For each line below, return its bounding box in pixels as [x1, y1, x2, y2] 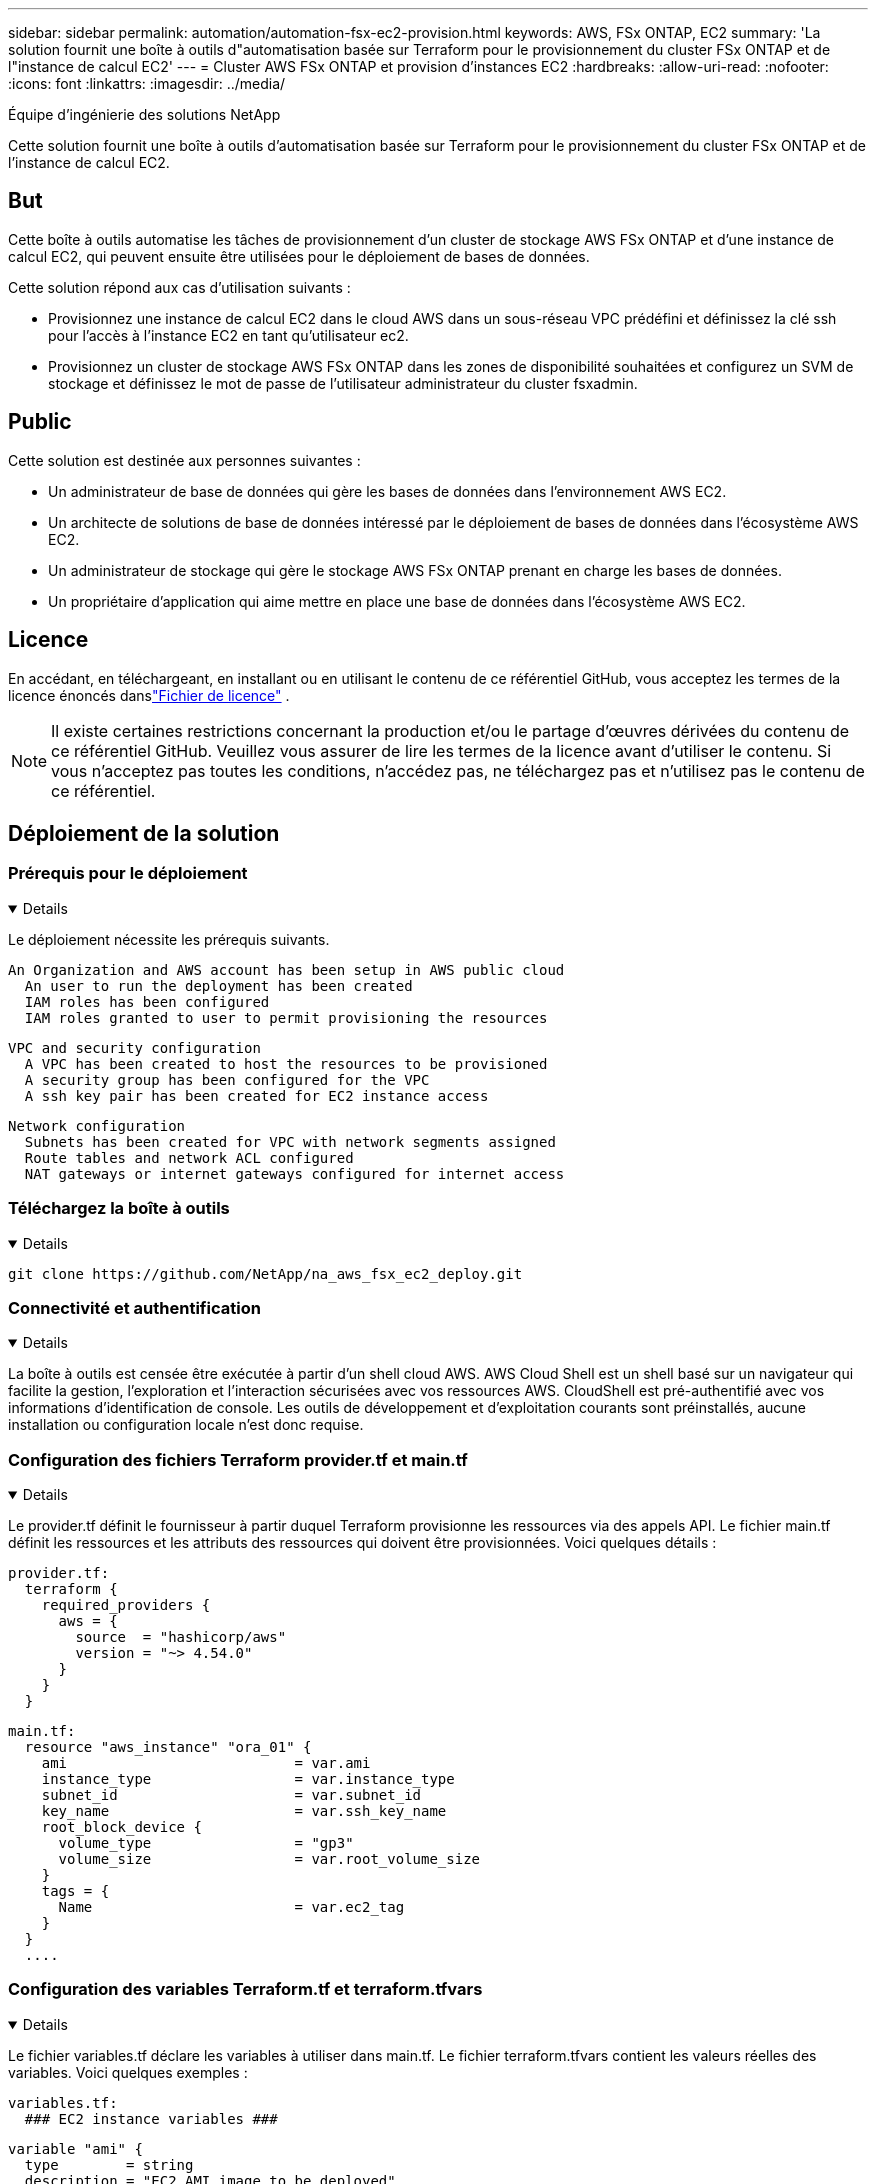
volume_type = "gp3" [58, 1835, 354, 1851]
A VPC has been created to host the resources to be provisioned [24, 1055, 548, 1072]
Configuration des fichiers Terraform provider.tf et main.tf [8, 1449, 468, 1470]
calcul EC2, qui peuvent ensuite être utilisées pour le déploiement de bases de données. [8, 247, 590, 265]
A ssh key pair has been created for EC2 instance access [24, 1087, 489, 1104]
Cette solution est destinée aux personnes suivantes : [8, 451, 361, 469]
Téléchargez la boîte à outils [8, 1198, 230, 1219]
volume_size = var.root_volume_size [58, 1851, 481, 1867]
